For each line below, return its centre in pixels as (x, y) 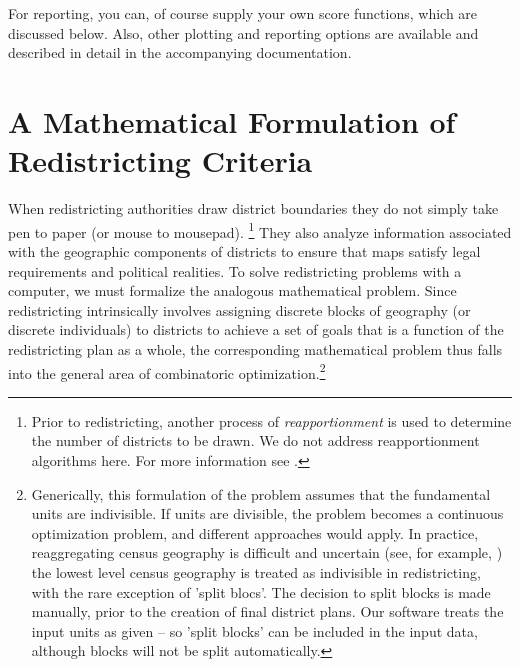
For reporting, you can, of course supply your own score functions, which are (243, 13)
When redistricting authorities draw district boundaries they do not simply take (253, 208)
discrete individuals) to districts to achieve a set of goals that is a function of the (256, 329)
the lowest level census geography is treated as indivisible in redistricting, (256, 571)
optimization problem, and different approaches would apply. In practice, (255, 532)
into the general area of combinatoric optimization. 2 (167, 371)
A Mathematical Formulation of (232, 120)
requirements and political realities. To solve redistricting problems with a (235, 270)
